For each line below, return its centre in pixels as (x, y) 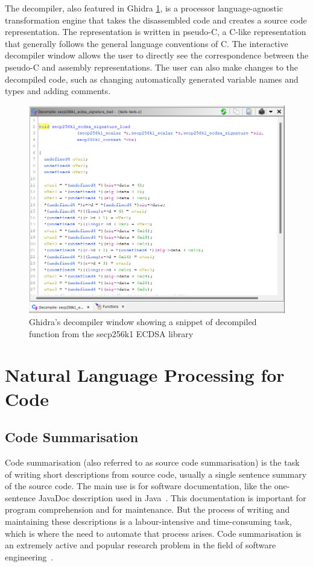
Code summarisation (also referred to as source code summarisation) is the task (152, 462)
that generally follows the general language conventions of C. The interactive (147, 43)
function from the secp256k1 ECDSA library (111, 333)
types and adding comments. (58, 91)
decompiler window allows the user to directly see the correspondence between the (157, 55)
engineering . (29, 556)
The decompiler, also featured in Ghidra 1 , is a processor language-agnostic (144, 8)
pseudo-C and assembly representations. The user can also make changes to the (151, 67)
